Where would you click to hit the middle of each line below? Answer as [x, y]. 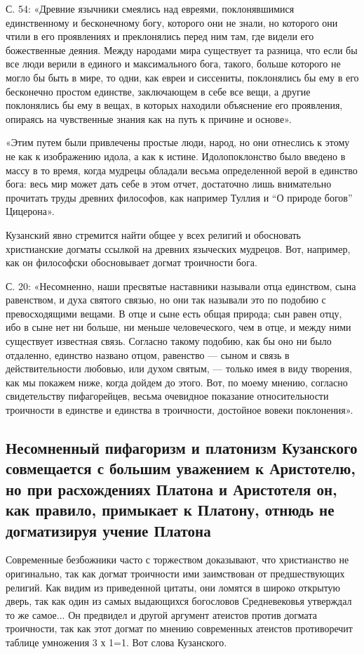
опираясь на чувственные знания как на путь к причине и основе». [149, 118]
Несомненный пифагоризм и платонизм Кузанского [182, 448]
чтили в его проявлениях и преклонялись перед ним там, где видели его [160, 36]
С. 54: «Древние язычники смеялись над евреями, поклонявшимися [150, 8]
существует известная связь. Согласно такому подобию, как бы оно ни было [169, 341]
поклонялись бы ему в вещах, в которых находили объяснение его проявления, [174, 105]
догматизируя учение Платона [108, 530]
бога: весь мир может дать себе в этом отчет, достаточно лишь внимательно [169, 184]
